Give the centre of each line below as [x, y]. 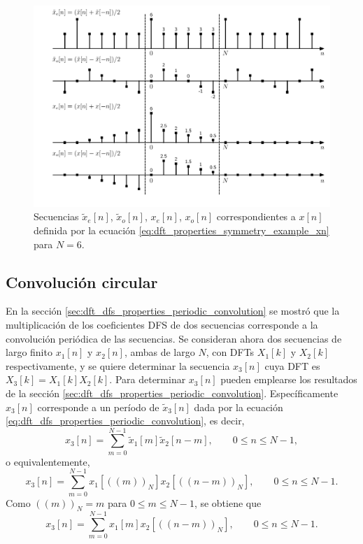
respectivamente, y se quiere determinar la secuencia [118, 365]
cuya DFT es [292, 365]
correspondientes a [256, 216]
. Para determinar [148, 379]
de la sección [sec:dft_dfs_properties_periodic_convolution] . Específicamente [172, 393]
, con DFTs [230, 352]
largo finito [29, 352]
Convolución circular [82, 281]
